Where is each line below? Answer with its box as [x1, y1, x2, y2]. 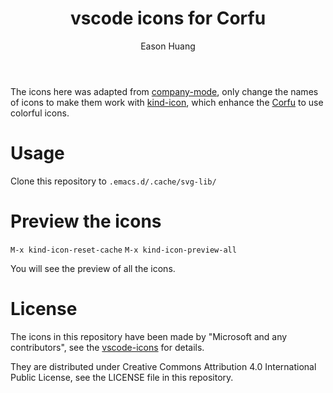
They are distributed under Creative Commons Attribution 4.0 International [10, 360, 317, 372]
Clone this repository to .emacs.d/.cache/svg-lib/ [10, 175, 217, 187]
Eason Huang [140, 40, 196, 52]
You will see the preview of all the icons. [10, 262, 176, 274]
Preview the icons [10, 210, 162, 233]
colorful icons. [10, 107, 70, 119]
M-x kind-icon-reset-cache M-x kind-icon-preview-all [10, 245, 237, 255]
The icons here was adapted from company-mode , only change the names [10, 85, 319, 97]
